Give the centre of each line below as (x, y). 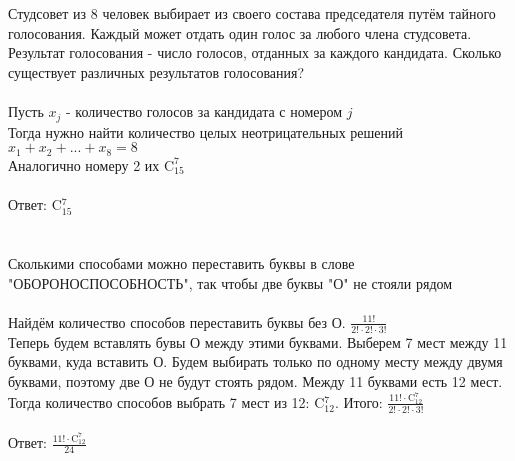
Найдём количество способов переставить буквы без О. (177, 321)
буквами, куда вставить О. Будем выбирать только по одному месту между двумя (255, 361)
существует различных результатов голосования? (156, 71)
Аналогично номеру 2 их (84, 164)
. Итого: (358, 401)
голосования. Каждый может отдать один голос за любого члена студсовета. (240, 32)
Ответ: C (35, 203)
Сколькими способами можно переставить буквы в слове (181, 263)
